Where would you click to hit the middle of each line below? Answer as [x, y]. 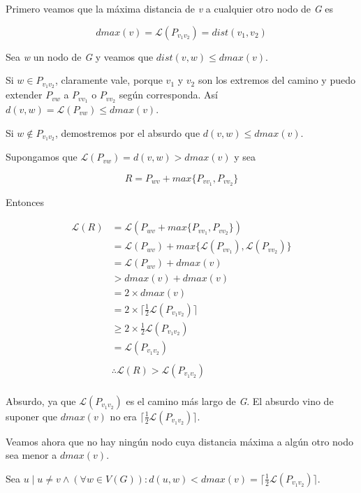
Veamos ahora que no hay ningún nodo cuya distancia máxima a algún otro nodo [180, 441]
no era [123, 416]
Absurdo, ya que [41, 400]
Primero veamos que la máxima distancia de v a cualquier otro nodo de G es [169, 8]
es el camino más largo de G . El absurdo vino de [230, 400]
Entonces [25, 201]
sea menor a [31, 455]
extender [24, 95]
